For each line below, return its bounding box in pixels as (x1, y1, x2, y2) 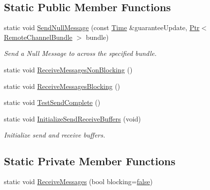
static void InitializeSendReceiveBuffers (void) (4, 113, 141, 123)
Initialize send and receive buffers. (4, 130, 105, 140)
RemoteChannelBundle (4, 32, 72, 42)
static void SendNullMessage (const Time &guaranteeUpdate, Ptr (4, 22, 200, 33)
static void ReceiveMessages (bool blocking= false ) (4, 176, 153, 187)
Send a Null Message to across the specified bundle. (4, 48, 157, 58)
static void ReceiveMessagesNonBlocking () (4, 64, 133, 74)
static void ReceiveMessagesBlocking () (4, 81, 121, 91)
